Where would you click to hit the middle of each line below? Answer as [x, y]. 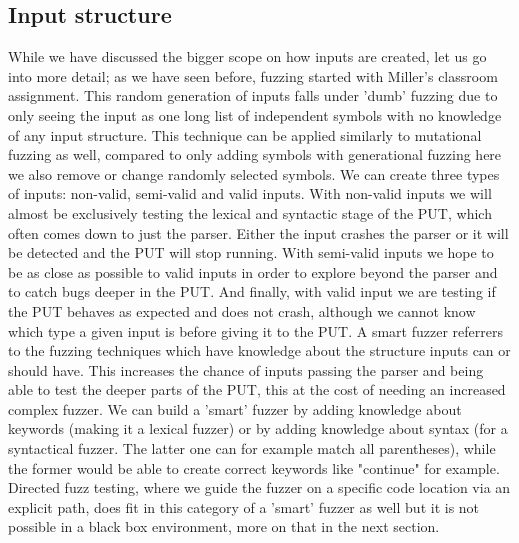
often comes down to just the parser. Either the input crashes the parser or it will [258, 232]
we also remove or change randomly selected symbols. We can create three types [254, 173]
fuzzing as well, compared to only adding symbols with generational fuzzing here [255, 154]
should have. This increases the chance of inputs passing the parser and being [246, 369]
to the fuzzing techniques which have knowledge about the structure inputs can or [259, 350]
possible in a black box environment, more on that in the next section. [224, 526]
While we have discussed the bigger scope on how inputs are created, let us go [247, 56]
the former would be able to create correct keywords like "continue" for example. [254, 467]
